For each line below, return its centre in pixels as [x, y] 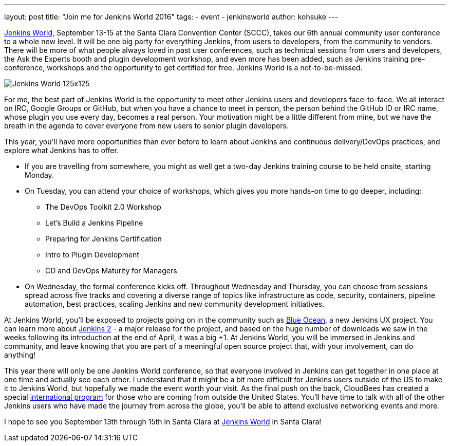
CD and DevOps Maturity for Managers [111, 271]
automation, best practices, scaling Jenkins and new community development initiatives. [175, 304]
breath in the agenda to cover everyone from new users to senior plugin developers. [146, 126]
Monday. [39, 175]
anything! [20, 355]
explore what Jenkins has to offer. [61, 150]
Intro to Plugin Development [92, 255]
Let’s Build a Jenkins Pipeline [94, 223]
